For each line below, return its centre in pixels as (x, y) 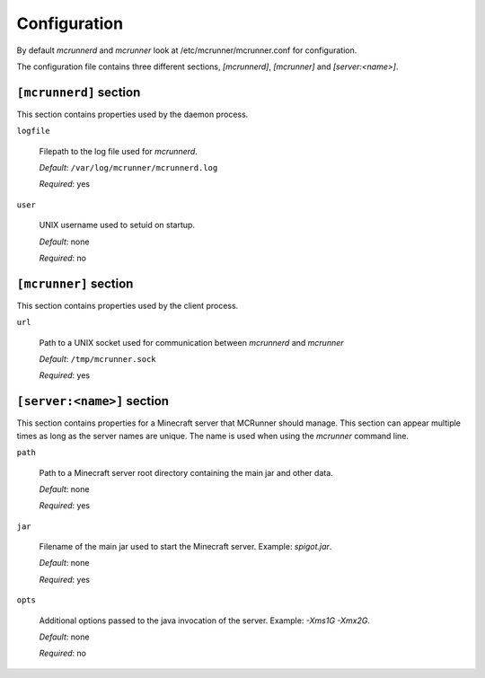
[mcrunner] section (75, 283)
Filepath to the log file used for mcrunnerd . (118, 151)
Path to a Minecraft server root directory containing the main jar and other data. (186, 472)
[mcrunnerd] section (79, 92)
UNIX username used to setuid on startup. (117, 225)
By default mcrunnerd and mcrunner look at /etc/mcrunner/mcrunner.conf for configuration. (187, 50)
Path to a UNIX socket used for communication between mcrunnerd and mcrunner (192, 342)
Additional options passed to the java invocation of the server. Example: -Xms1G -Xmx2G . (204, 621)
